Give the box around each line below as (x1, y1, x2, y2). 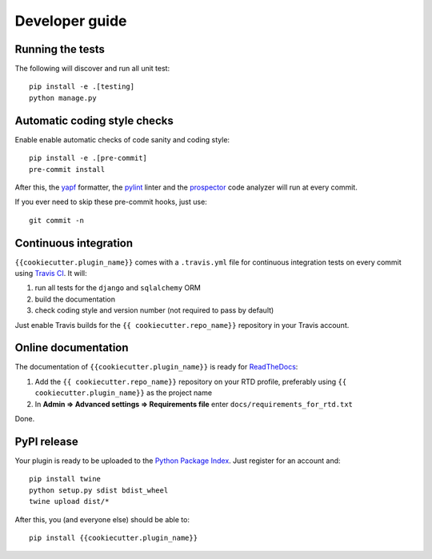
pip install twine (29, 474, 102, 484)
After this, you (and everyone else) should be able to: (14, 514, 190, 524)
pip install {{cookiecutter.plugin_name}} (29, 533, 198, 542)
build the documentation (34, 294, 116, 304)
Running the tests (14, 42, 106, 56)
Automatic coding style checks (14, 114, 174, 127)
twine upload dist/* (29, 497, 110, 506)
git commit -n (29, 216, 84, 225)
